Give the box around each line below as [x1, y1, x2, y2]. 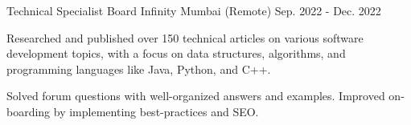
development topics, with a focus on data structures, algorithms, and [6, 45, 346, 62]
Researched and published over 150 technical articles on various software [6, 29, 364, 46]
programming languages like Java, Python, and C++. [6, 60, 271, 77]
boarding [6, 103, 51, 119]
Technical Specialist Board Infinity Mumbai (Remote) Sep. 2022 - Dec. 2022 [6, 2, 381, 18]
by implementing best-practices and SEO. [53, 103, 259, 119]
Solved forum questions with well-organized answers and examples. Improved [6, 87, 385, 104]
